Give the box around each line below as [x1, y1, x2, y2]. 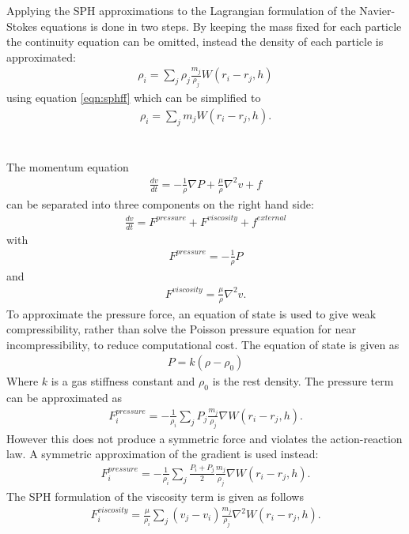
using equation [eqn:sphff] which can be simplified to [6, 89, 261, 106]
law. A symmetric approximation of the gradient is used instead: [6, 446, 319, 462]
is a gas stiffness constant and [51, 373, 195, 389]
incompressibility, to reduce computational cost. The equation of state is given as [6, 336, 400, 352]
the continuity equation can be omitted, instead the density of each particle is [6, 33, 384, 50]
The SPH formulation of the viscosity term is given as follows [6, 487, 304, 504]
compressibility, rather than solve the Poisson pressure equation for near [6, 321, 357, 337]
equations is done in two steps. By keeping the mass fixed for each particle [40, 17, 402, 34]
